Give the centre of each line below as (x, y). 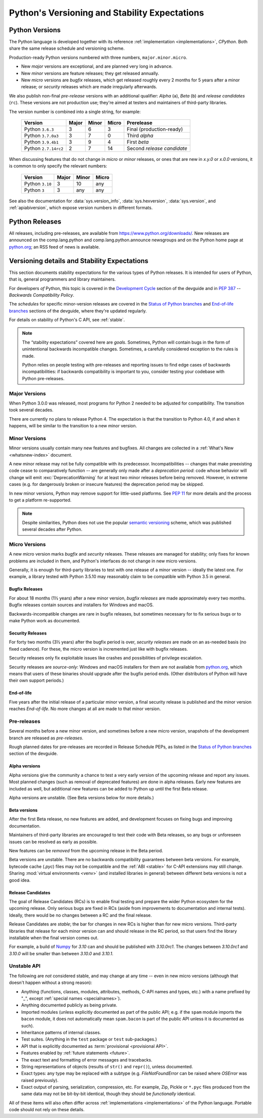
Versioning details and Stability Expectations (79, 261)
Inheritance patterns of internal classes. (61, 1032)
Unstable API (25, 966)
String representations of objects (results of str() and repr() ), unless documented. (107, 1066)
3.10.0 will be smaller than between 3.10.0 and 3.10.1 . (61, 953)
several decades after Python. (52, 529)
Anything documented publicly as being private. (69, 1005)
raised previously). (40, 1080)
